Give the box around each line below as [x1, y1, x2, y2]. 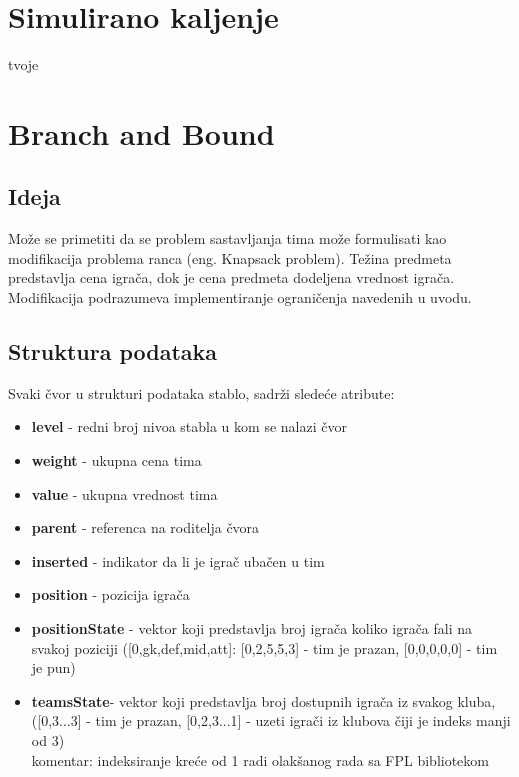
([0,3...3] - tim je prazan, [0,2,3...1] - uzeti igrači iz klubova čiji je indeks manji [31, 710, 511, 731]
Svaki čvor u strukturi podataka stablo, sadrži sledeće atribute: [8, 382, 395, 403]
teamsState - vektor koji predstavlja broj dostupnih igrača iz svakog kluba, [31, 690, 496, 711]
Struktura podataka [8, 336, 218, 367]
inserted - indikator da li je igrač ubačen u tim [31, 550, 325, 571]
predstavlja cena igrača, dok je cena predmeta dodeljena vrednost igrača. [8, 267, 455, 288]
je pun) [31, 657, 76, 678]
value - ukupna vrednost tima [31, 483, 218, 504]
